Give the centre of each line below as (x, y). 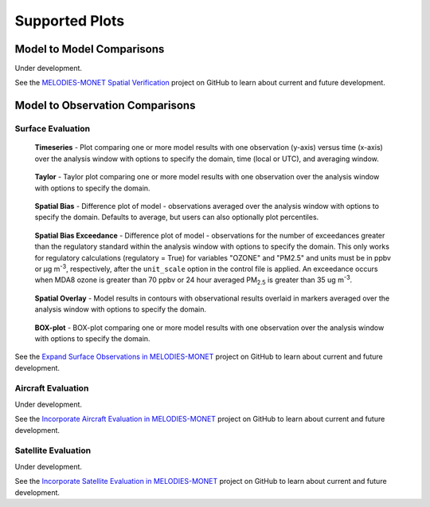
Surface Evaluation (53, 129)
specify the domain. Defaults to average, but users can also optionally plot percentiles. (177, 217)
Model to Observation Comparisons (105, 106)
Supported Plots (70, 21)
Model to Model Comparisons (90, 49)
